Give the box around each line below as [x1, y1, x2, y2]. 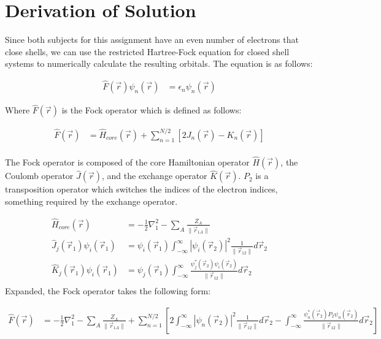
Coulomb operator [5, 169, 74, 182]
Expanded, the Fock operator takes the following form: [5, 284, 211, 297]
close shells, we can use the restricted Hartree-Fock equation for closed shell [5, 45, 290, 58]
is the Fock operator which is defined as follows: [61, 104, 242, 116]
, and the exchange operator [102, 169, 207, 182]
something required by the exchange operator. [5, 194, 178, 207]
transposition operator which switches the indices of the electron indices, [5, 183, 278, 196]
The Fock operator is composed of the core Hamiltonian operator [5, 156, 250, 169]
